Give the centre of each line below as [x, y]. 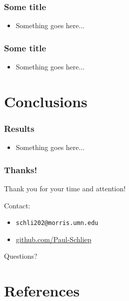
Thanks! [21, 169]
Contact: [17, 205]
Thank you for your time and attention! [65, 189]
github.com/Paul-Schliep [53, 239]
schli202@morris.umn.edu [57, 223]
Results [19, 128]
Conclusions [46, 101]
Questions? [21, 256]
